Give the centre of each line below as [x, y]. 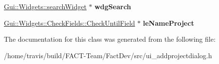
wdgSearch [113, 6]
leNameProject [168, 23]
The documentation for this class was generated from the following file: [110, 39]
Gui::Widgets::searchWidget [45, 6]
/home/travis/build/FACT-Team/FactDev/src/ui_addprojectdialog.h [108, 55]
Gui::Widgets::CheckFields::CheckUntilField [70, 23]
